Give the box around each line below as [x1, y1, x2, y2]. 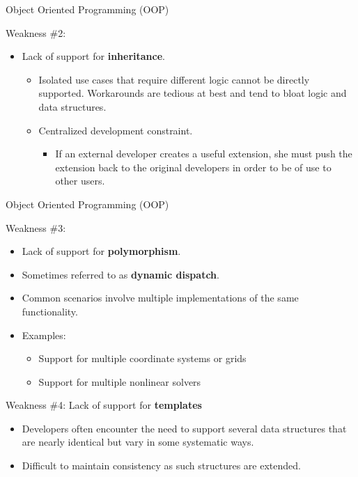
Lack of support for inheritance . [22, 49, 165, 63]
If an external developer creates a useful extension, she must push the [55, 146, 352, 161]
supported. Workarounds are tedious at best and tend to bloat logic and [38, 86, 347, 100]
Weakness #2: [6, 25, 66, 40]
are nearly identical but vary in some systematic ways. [22, 435, 254, 449]
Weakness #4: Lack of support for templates [6, 398, 202, 412]
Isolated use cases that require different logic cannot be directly [38, 72, 310, 86]
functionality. [22, 304, 78, 318]
